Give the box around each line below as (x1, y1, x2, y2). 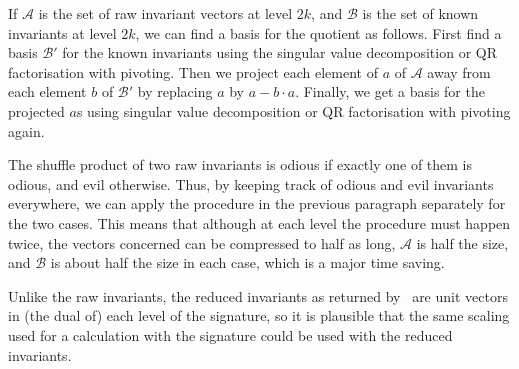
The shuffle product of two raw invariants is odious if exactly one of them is (8, 154, 473, 175)
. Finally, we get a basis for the (295, 81, 485, 102)
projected (8, 100, 65, 121)
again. (8, 120, 45, 141)
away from (427, 61, 491, 82)
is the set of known (362, 3, 479, 23)
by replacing (137, 81, 213, 102)
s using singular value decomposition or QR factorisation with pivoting (76, 100, 511, 121)
